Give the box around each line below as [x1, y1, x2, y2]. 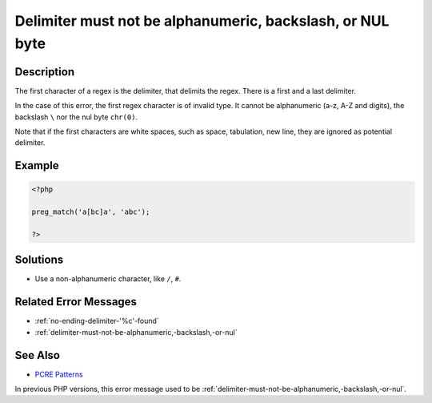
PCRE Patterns [34, 369, 83, 379]
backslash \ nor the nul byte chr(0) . [14, 112, 138, 122]
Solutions [14, 253, 64, 267]
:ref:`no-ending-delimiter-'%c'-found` [34, 316, 159, 326]
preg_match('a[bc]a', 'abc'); [31, 208, 150, 216]
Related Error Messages [14, 295, 138, 308]
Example [14, 159, 59, 172]
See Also [14, 349, 60, 362]
